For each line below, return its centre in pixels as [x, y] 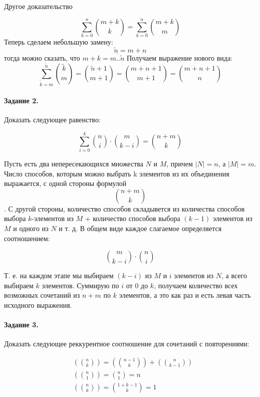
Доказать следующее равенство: [52, 120]
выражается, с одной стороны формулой [65, 183]
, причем [180, 164]
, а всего [234, 275]
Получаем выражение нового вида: [180, 57]
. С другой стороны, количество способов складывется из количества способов [124, 208]
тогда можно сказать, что [42, 57]
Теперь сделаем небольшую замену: [59, 41]
